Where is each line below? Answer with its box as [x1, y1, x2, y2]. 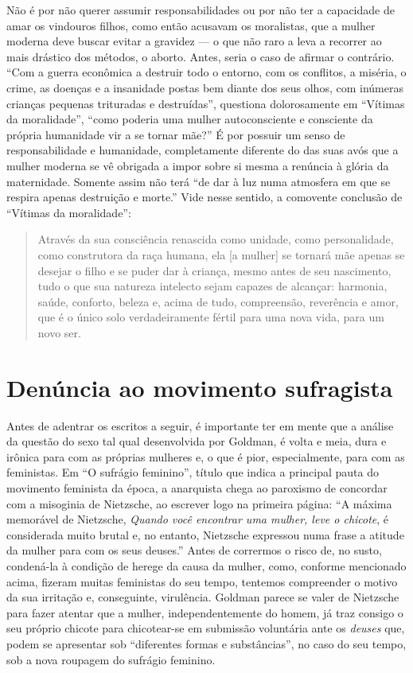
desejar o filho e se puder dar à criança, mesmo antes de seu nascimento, [37, 262, 392, 278]
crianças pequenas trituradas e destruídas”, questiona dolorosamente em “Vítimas [6, 95, 405, 111]
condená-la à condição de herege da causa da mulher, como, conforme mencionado [6, 557, 407, 574]
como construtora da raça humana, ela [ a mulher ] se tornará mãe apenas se [37, 246, 405, 263]
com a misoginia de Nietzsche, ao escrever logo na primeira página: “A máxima [6, 495, 392, 512]
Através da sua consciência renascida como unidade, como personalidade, [37, 231, 394, 247]
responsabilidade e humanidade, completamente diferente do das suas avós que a [6, 142, 399, 158]
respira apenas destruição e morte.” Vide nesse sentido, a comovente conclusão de [6, 189, 403, 205]
